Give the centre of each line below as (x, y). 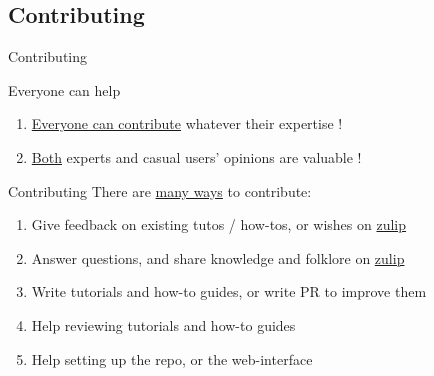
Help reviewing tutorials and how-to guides (163, 324)
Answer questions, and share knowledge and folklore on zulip (218, 257)
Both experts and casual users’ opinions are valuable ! (196, 156)
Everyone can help (64, 89)
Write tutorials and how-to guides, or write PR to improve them (229, 291)
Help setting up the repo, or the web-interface (172, 358)
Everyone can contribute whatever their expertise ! (187, 123)
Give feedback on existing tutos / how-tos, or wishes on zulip (219, 224)
